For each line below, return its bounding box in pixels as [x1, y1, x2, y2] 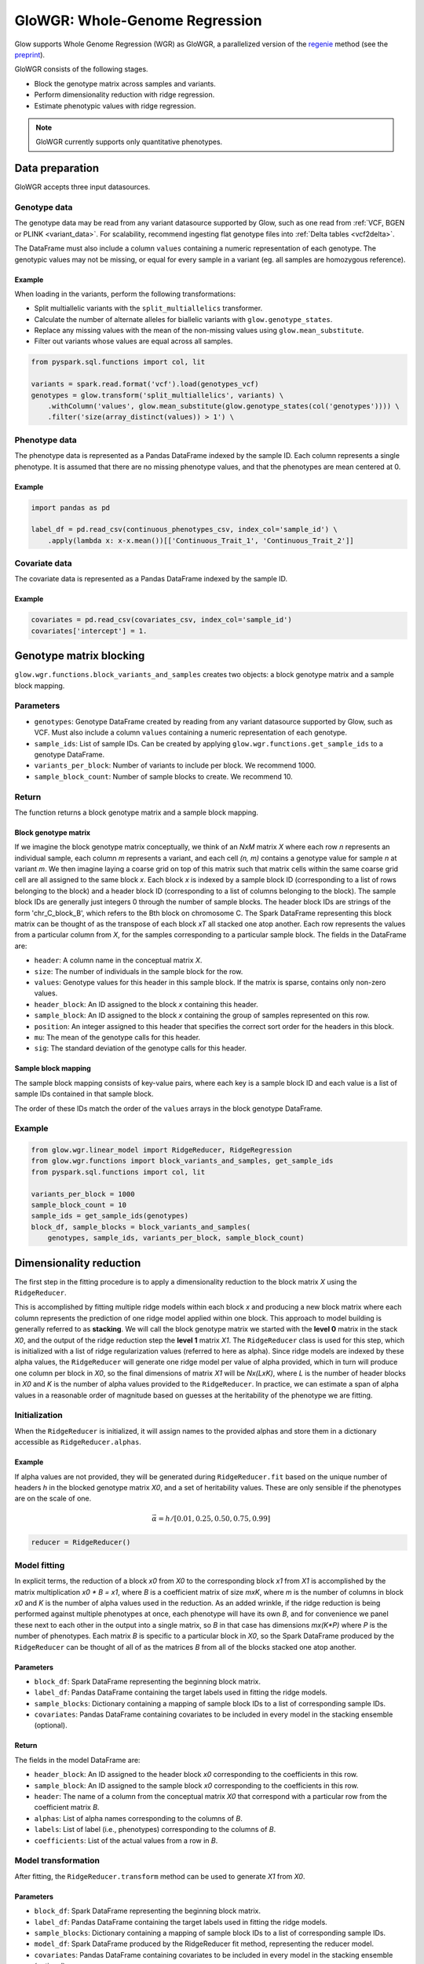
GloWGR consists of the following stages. [14, 64, 148, 74]
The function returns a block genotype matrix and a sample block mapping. [14, 808, 259, 817]
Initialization [14, 1410, 63, 1421]
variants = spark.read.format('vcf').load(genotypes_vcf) [31, 379, 259, 389]
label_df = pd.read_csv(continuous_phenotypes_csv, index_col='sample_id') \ [31, 525, 338, 534]
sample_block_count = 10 [31, 1200, 127, 1209]
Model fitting [14, 1559, 65, 1570]
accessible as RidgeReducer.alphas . [14, 1438, 141, 1447]
